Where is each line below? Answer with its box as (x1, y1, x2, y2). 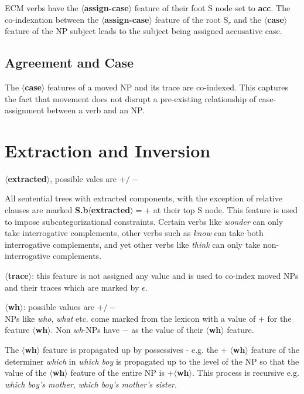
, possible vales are (50, 172, 117, 184)
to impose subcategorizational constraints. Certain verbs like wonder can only (5, 215, 283, 227)
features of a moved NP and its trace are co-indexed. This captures (47, 80, 288, 93)
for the (267, 312, 292, 324)
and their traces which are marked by (5, 281, 139, 293)
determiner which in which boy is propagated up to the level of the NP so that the (5, 355, 299, 367)
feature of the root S (155, 13, 228, 25)
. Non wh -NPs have (50, 324, 120, 336)
